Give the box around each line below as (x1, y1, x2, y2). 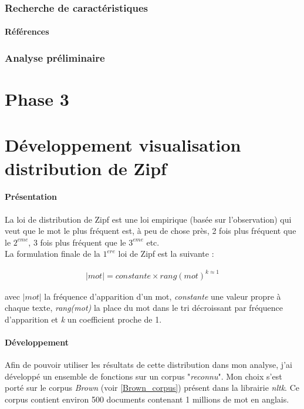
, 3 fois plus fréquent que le (28, 236, 126, 248)
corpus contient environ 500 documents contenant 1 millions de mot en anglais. (5, 393, 289, 405)
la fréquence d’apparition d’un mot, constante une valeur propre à (44, 290, 281, 302)
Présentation (5, 190, 58, 203)
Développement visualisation (5, 133, 241, 157)
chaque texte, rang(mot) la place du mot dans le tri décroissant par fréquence (5, 301, 283, 314)
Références (5, 25, 49, 38)
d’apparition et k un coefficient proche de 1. (5, 313, 162, 325)
